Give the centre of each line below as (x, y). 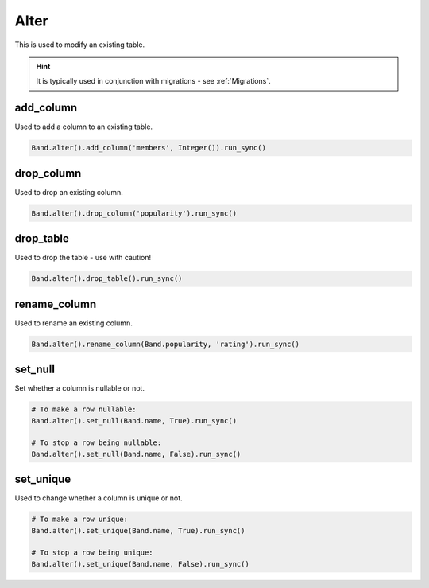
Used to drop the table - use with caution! (83, 258)
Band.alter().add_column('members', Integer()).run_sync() (149, 148)
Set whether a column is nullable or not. (79, 388)
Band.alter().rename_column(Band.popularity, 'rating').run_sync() (166, 344)
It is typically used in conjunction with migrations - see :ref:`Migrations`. (153, 81)
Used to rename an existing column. (73, 323)
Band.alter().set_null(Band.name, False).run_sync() (136, 454)
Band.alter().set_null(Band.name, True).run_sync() (134, 421)
